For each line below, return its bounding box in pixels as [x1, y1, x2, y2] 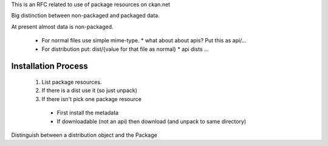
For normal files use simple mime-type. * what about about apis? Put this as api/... [41, 37, 247, 44]
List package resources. [41, 78, 102, 85]
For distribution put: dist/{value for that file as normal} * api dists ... [41, 45, 209, 53]
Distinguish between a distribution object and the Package [11, 131, 157, 139]
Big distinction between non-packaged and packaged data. [11, 12, 160, 19]
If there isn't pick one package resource [41, 95, 142, 102]
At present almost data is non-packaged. [11, 23, 114, 30]
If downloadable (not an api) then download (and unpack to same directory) [56, 118, 247, 125]
